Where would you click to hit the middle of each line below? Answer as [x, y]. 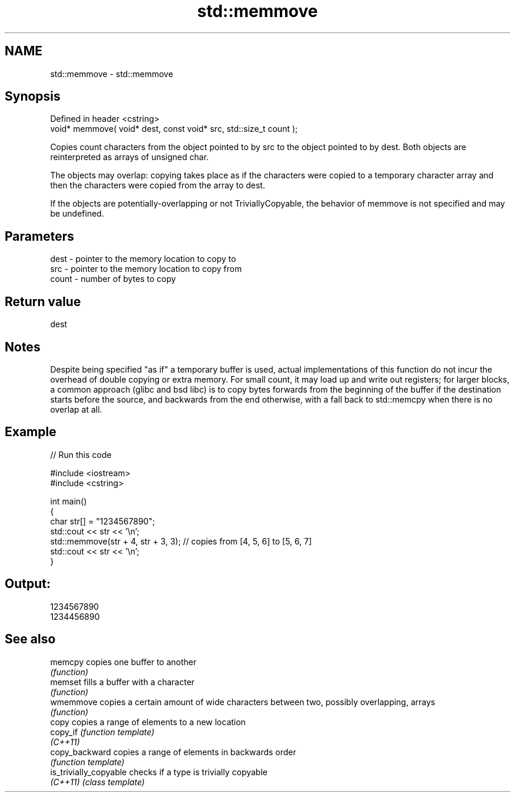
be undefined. [77, 214]
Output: [28, 584]
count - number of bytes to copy [113, 279]
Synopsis [33, 97]
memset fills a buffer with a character [122, 682]
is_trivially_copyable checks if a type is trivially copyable [159, 772]
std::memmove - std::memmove [112, 74]
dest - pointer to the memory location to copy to [143, 259]
